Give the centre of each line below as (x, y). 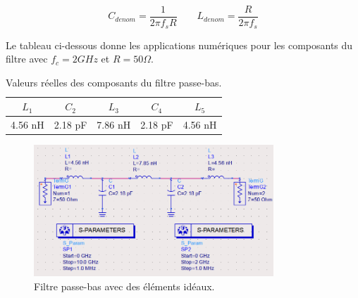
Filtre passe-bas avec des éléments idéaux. (124, 286)
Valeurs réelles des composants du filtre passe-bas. (114, 82)
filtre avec (27, 59)
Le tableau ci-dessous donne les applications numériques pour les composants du (179, 45)
